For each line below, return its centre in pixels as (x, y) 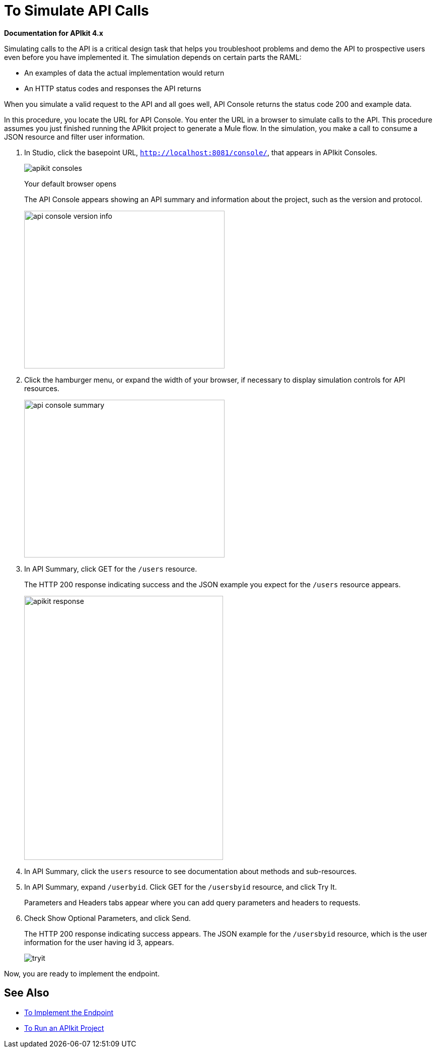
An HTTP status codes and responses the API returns (113, 88)
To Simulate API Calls (77, 11)
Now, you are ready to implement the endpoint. (82, 973)
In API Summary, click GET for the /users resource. (111, 569)
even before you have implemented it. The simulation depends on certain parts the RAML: (153, 57)
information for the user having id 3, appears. (99, 942)
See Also (27, 993)
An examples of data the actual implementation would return (124, 73)
